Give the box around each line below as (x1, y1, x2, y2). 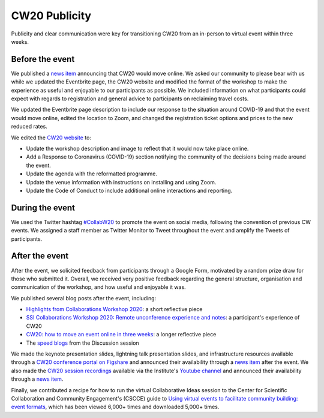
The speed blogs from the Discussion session (26, 339, 139, 347)
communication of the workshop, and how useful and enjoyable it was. (11, 283, 186, 291)
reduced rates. (11, 123, 47, 130)
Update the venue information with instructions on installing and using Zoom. (26, 178, 217, 186)
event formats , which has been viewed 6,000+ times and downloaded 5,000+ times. (11, 403, 220, 411)
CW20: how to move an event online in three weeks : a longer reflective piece (26, 331, 217, 338)
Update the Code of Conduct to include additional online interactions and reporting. (26, 187, 233, 194)
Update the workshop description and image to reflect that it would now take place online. (26, 145, 249, 152)
